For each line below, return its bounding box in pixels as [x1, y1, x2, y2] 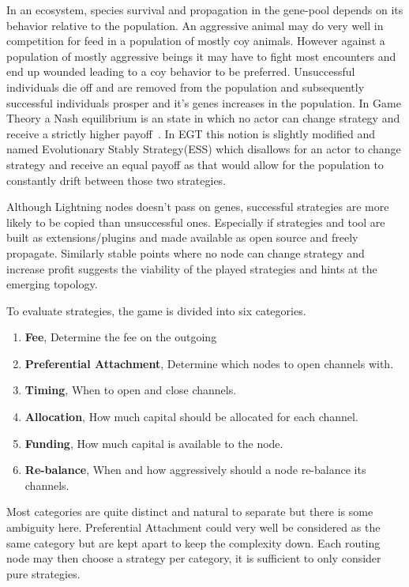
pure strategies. [6, 565, 81, 581]
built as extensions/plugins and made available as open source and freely [6, 229, 358, 246]
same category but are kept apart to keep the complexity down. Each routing [6, 534, 381, 551]
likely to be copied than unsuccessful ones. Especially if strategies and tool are [6, 213, 385, 230]
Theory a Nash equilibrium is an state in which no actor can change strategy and [6, 110, 400, 126]
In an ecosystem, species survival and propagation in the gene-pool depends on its [6, 2, 403, 17]
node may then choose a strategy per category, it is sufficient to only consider [6, 550, 381, 566]
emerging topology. [6, 276, 98, 292]
